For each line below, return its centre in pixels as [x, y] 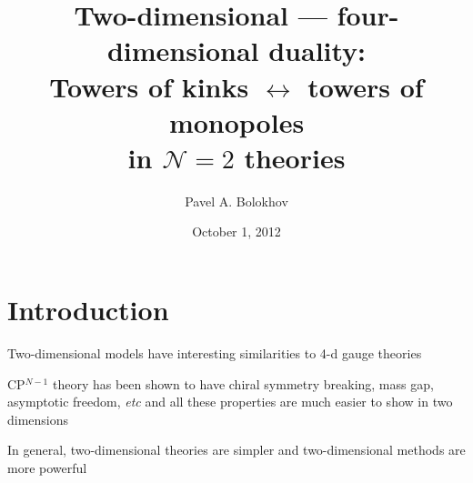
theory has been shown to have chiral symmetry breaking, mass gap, [243, 383]
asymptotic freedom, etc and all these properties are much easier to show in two [230, 402]
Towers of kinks [149, 86]
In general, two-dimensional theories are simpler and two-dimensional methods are [236, 450]
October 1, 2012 [236, 231]
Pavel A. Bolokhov [236, 201]
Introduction [88, 310]
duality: [317, 50]
